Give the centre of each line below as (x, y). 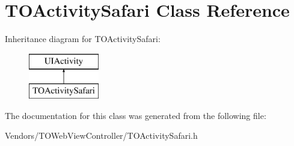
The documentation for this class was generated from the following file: (136, 115)
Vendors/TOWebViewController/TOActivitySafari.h (101, 135)
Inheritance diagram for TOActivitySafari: (83, 39)
